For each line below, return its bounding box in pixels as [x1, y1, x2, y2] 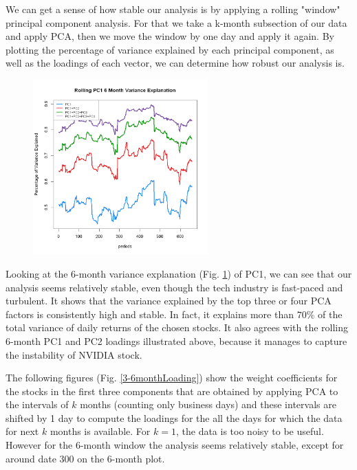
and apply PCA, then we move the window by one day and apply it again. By [6, 29, 334, 43]
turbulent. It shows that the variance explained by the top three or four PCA [6, 293, 332, 308]
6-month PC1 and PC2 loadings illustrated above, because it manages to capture [6, 333, 347, 348]
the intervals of [6, 397, 69, 412]
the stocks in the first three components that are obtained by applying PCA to [6, 383, 338, 398]
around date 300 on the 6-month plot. [6, 451, 165, 465]
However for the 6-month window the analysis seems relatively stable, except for [6, 438, 344, 452]
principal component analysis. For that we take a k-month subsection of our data [6, 15, 347, 30]
